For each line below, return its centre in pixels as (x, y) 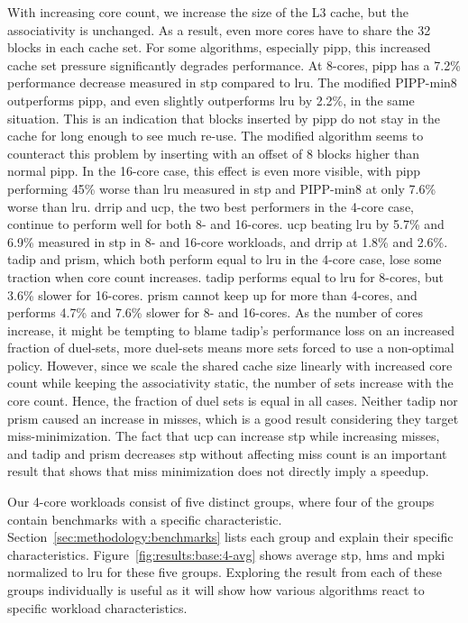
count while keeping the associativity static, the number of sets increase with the (230, 383)
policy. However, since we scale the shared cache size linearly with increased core (230, 365)
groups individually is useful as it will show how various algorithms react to (216, 590)
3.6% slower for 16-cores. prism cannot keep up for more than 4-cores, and (212, 294)
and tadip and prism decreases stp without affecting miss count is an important (227, 453)
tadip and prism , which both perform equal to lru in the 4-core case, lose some (225, 259)
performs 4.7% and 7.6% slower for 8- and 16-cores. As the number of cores (216, 312)
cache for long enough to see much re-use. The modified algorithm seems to (216, 136)
